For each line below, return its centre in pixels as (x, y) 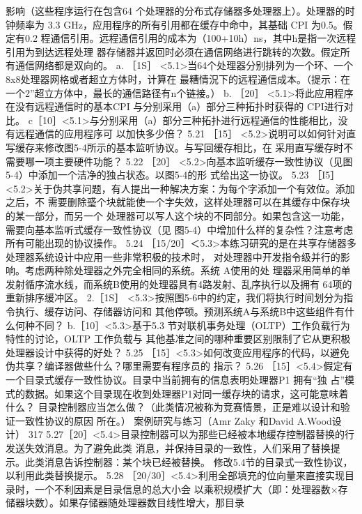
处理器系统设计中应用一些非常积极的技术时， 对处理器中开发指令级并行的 (173, 256)
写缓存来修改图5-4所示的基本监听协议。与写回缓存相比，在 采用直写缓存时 (175, 147)
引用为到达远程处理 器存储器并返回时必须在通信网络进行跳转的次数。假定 (173, 51)
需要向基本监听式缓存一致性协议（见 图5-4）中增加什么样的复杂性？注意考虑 (180, 229)
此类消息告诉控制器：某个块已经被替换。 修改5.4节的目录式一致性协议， (189, 461)
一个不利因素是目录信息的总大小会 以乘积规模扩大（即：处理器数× (186, 489)
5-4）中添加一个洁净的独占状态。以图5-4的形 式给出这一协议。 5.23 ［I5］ (173, 175)
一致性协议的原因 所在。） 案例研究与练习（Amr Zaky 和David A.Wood (173, 420)
